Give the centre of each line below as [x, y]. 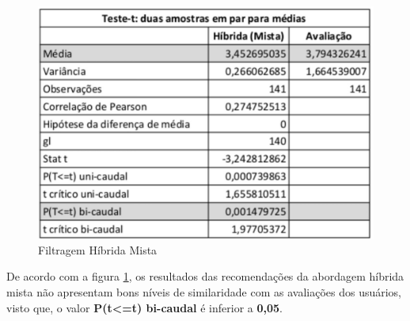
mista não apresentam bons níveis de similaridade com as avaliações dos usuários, [204, 291]
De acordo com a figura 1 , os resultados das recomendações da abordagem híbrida [205, 276]
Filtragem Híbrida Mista [98, 249]
